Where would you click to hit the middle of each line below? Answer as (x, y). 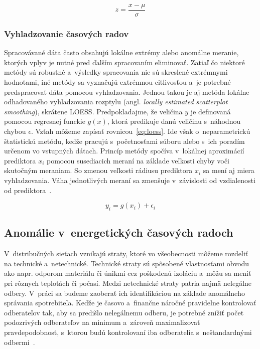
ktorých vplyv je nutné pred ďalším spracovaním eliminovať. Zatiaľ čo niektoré (124, 62)
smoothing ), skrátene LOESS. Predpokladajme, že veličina (93, 111)
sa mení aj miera (229, 170)
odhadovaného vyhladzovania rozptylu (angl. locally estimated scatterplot (116, 102)
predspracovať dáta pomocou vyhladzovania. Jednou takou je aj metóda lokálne (127, 92)
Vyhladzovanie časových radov (67, 33)
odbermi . (20, 342)
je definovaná (211, 111)
